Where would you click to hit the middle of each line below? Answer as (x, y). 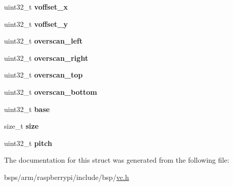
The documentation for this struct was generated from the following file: (117, 160)
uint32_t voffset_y (36, 24)
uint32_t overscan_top (43, 75)
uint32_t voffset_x (36, 7)
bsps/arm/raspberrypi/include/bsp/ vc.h (67, 177)
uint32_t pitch (28, 143)
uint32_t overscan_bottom (51, 91)
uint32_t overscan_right (46, 58)
